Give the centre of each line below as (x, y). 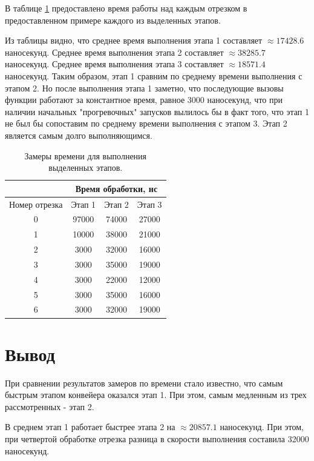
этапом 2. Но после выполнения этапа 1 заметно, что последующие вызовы (144, 88)
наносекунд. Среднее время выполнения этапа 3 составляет (114, 64)
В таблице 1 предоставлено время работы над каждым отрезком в (126, 8)
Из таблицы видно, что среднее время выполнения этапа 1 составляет (134, 40)
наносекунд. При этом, (262, 427)
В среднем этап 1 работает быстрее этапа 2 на (90, 427)
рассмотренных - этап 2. (50, 406)
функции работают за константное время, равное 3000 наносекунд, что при (144, 100)
